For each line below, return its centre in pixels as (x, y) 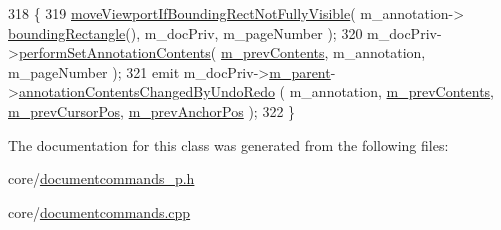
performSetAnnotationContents (114, 52)
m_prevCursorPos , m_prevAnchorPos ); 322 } (152, 110)
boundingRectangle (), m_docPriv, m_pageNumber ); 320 (185, 32)
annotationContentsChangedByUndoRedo (146, 91)
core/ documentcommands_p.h (101, 178)
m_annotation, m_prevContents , (392, 91)
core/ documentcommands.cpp (99, 211)
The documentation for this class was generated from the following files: (228, 144)
